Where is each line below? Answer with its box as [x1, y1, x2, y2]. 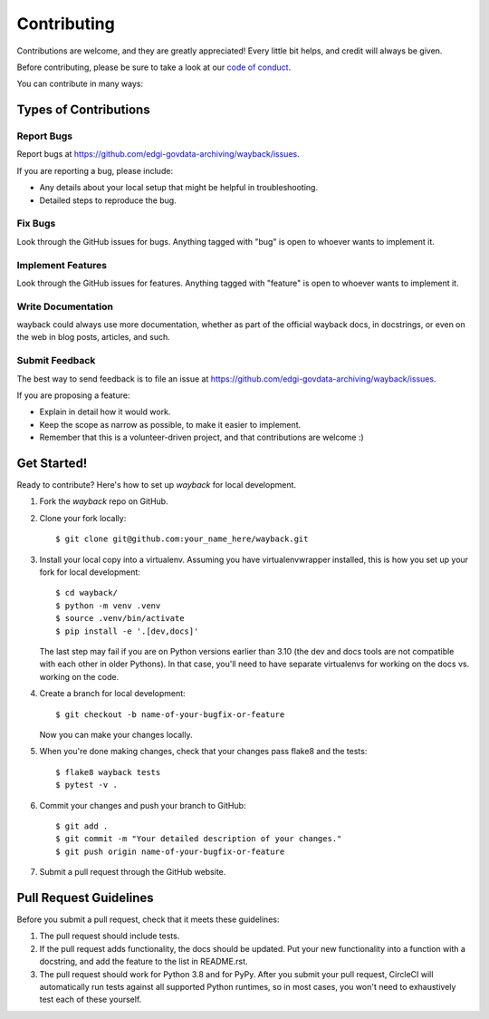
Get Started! [16, 455, 88, 471]
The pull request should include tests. [39, 930, 180, 942]
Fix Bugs [16, 218, 56, 230]
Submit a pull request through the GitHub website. [39, 867, 226, 878]
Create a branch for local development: [39, 688, 186, 699]
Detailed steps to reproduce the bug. [39, 195, 177, 206]
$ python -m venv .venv [55, 600, 161, 611]
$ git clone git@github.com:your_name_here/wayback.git [55, 534, 309, 544]
